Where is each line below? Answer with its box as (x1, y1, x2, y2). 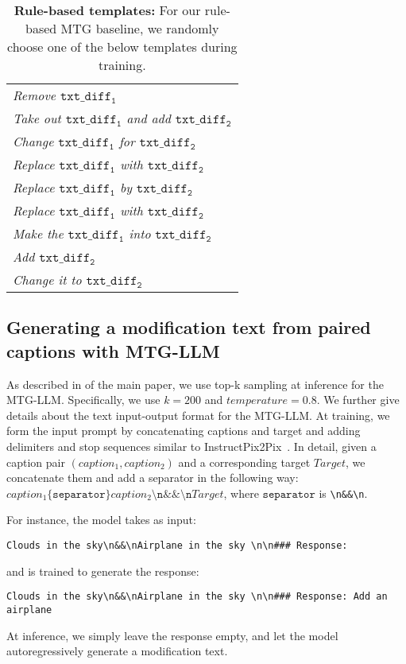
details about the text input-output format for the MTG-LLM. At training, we (6, 406, 390, 423)
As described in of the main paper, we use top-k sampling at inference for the (6, 375, 384, 392)
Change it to (13, 270, 82, 289)
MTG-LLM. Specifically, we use (6, 391, 160, 408)
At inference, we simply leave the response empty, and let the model (6, 627, 338, 643)
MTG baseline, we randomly (60, 19, 219, 37)
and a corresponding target (178, 453, 311, 470)
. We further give (316, 391, 400, 408)
